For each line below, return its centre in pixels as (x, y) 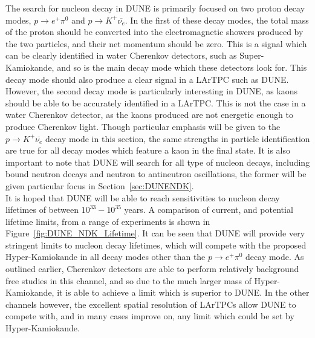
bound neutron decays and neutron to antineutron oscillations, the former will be (156, 174)
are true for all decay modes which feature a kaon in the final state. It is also (148, 150)
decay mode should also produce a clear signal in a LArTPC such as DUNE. (147, 79)
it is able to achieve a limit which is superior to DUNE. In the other (183, 292)
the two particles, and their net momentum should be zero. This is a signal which (156, 43)
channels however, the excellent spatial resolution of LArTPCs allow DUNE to (151, 304)
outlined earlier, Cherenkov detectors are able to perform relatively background (152, 269)
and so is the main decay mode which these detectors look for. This (182, 67)
